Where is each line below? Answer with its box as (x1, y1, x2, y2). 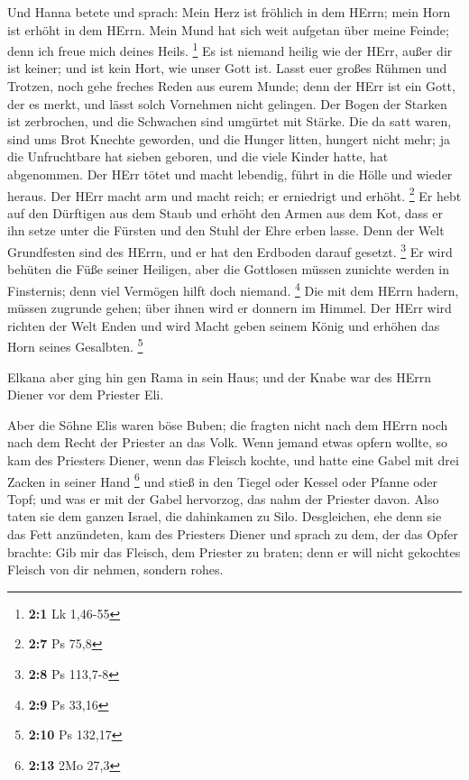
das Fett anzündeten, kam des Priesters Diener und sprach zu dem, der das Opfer (7, 524, 458, 543)
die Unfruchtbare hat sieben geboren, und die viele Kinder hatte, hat (7, 147, 389, 166)
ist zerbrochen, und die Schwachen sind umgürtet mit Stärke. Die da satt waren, (7, 112, 452, 131)
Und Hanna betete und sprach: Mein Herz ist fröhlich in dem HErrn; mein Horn (7, 3, 451, 21)
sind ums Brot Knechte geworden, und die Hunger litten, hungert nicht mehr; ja (7, 129, 450, 148)
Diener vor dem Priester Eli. (7, 385, 164, 404)
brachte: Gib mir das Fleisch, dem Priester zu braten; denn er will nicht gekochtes (7, 542, 461, 561)
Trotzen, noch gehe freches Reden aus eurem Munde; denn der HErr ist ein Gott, (7, 77, 455, 96)
